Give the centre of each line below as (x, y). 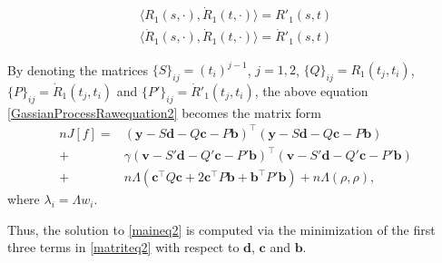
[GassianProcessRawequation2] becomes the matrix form (164, 112)
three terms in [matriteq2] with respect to (123, 247)
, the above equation (311, 90)
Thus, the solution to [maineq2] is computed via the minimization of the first (221, 229)
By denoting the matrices (78, 69)
